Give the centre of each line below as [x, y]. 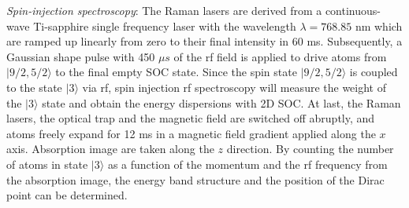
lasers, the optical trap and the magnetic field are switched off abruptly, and [191, 118]
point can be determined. [67, 195]
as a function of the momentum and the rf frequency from [247, 164]
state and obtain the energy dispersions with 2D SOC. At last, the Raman [221, 102]
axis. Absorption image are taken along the [110, 149]
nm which [379, 26]
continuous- [353, 10]
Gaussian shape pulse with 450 [81, 56]
